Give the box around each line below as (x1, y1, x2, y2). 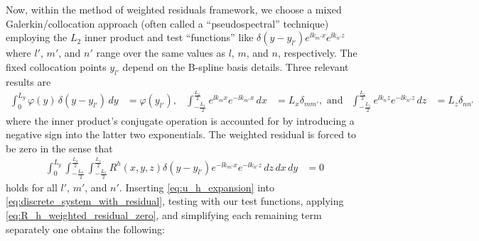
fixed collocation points (6, 59, 107, 74)
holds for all (6, 179, 58, 194)
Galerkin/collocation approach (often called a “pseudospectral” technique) (6, 16, 329, 30)
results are (6, 74, 51, 89)
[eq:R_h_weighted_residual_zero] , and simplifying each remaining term (6, 208, 322, 223)
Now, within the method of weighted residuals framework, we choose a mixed (6, 2, 342, 16)
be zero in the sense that (6, 140, 113, 155)
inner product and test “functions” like (84, 30, 254, 45)
